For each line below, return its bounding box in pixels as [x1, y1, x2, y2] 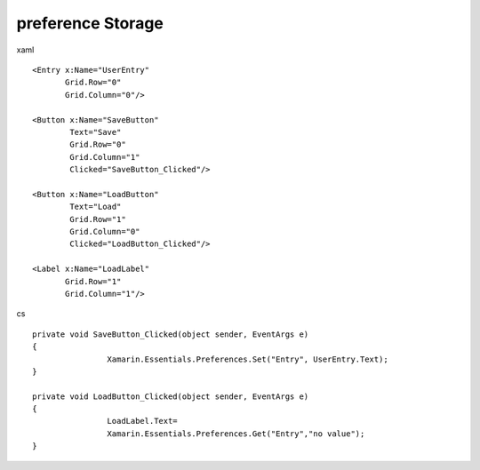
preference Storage [16, 13, 164, 33]
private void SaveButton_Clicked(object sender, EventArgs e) [32, 329, 309, 339]
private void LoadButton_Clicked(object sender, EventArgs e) [32, 391, 309, 402]
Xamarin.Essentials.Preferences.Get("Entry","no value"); [107, 428, 365, 439]
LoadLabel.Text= [107, 416, 178, 426]
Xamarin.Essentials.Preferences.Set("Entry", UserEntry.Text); [107, 354, 388, 364]
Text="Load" [69, 202, 122, 212]
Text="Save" [69, 127, 122, 137]
